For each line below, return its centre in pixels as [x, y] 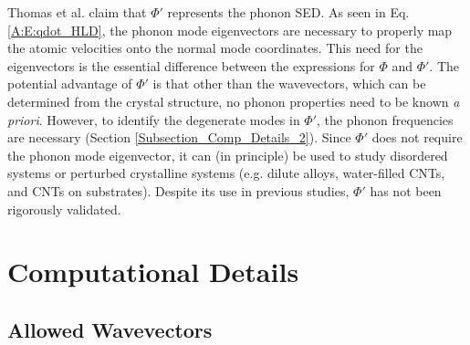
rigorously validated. [64, 209]
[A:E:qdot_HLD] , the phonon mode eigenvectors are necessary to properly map [230, 30]
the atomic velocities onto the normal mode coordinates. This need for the [215, 48]
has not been [406, 190]
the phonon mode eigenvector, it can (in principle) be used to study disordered [228, 155]
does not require [417, 137]
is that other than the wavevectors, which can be [289, 84]
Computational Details [153, 272]
